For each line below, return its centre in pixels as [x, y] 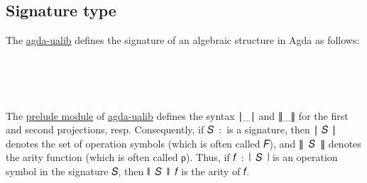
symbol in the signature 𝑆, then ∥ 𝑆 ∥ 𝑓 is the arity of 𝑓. [128, 171]
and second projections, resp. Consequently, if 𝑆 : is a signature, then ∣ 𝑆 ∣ [171, 129]
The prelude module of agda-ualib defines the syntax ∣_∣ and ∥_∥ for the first [177, 115]
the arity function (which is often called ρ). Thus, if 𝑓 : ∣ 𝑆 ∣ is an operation [172, 157]
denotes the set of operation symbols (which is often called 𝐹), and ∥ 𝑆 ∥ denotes [183, 143]
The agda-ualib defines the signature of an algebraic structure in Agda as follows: [183, 40]
